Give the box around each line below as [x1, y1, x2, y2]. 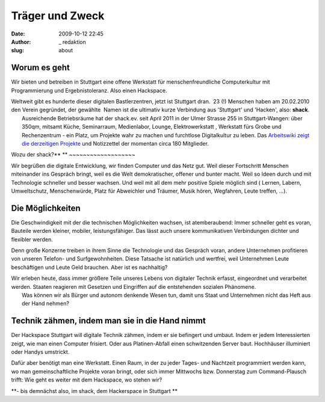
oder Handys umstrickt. [11, 348, 70, 356]
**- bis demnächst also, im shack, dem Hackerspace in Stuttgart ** [11, 387, 178, 394]
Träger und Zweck [11, 9, 105, 22]
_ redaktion [58, 38, 87, 45]
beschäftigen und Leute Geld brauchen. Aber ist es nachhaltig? [11, 264, 168, 271]
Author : [11, 38, 31, 45]
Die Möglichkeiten [11, 203, 81, 213]
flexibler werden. [11, 235, 54, 243]
